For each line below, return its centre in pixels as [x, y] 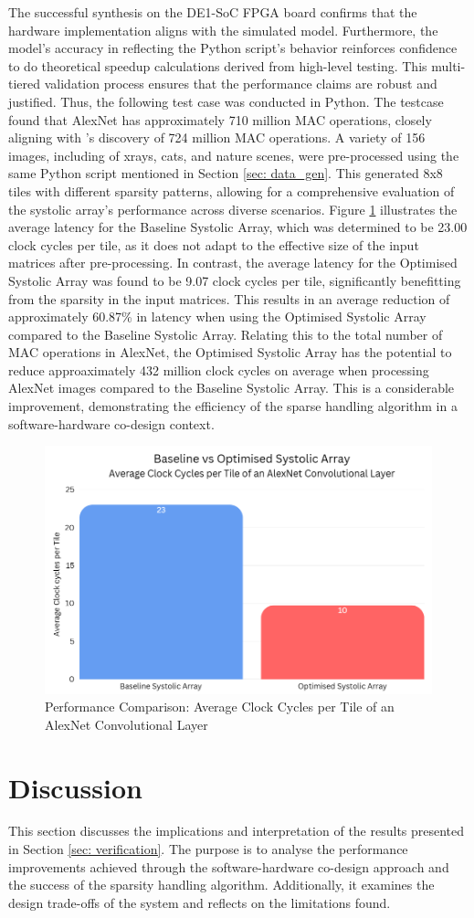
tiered [25, 84]
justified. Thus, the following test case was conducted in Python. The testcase [226, 101]
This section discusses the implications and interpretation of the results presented [237, 831]
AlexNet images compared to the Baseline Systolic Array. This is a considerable [232, 388]
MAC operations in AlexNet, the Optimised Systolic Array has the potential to [230, 352]
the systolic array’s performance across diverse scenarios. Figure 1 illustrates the [233, 209]
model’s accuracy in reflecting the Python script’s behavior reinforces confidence [233, 48]
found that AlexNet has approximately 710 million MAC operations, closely [220, 119]
